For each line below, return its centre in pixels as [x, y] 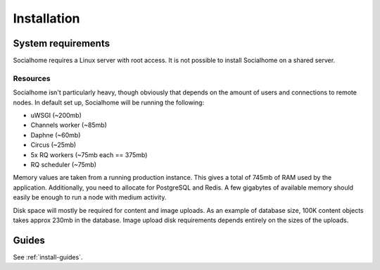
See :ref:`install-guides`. [48, 257]
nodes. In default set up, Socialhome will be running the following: [108, 102]
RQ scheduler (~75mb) [64, 164]
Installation [46, 18]
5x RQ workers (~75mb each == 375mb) [89, 154]
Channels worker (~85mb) [69, 125]
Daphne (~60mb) [56, 135]
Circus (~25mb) [53, 145]
